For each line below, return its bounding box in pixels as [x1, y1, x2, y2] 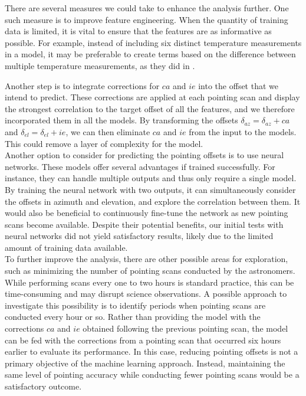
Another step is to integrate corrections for [5, 79, 160, 91]
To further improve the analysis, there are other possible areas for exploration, [5, 253, 288, 265]
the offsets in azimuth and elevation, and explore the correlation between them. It [5, 195, 301, 207]
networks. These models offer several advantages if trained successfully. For [5, 160, 275, 172]
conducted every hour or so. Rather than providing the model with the [5, 310, 261, 323]
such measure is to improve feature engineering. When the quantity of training [5, 13, 288, 25]
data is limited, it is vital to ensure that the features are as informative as [5, 25, 272, 37]
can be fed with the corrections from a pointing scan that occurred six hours [5, 333, 281, 346]
